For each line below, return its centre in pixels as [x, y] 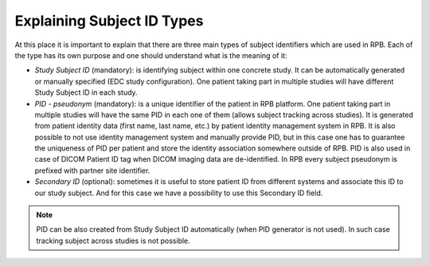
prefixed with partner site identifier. [92, 170]
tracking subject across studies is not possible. [113, 241]
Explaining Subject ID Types [109, 21]
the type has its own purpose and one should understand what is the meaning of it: [151, 55]
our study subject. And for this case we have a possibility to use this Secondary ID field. [179, 193]
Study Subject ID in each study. [86, 92]
